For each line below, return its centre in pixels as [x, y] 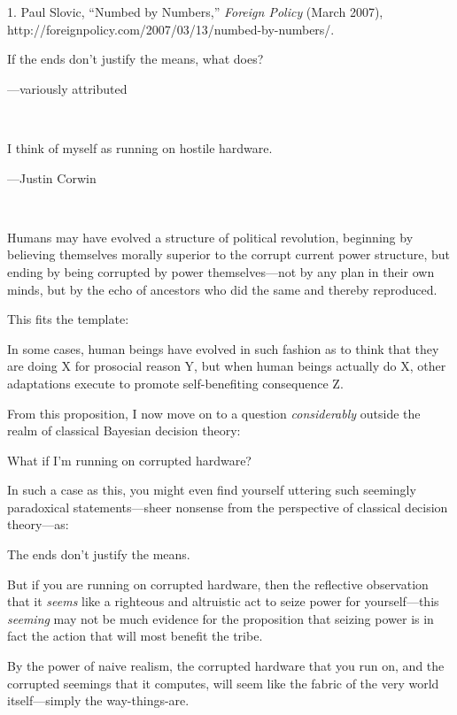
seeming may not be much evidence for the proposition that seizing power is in [221, 618]
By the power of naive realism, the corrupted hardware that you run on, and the [226, 666]
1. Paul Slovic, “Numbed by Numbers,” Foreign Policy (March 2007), [195, 12]
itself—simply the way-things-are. [98, 700]
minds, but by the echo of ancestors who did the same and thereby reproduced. [222, 289]
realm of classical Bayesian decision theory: [124, 431]
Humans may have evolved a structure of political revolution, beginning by [210, 237]
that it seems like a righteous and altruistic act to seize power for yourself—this [223, 601]
